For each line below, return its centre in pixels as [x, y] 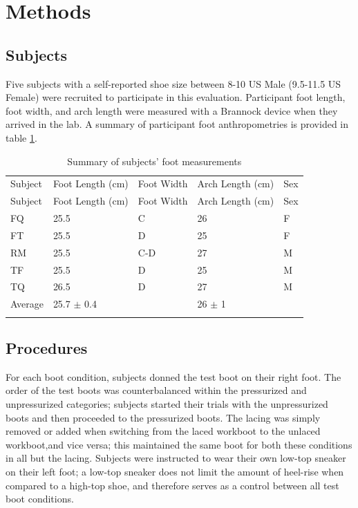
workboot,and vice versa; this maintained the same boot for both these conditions [179, 444]
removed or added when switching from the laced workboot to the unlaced [163, 431]
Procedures [47, 348]
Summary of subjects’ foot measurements [154, 161]
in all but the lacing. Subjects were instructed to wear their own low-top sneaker [176, 458]
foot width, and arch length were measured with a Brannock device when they [172, 110]
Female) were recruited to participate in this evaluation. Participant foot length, [176, 97]
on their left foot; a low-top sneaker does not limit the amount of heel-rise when [175, 471]
